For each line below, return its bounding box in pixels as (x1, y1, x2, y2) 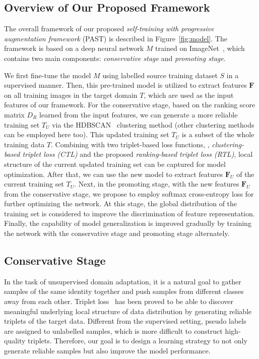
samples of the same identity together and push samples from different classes (4, 286, 244, 296)
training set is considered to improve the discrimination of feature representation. (4, 208, 255, 218)
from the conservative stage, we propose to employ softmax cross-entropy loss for (4, 188, 254, 199)
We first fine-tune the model (4, 70, 91, 80)
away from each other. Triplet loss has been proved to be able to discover (4, 296, 234, 307)
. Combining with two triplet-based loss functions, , (51, 139, 210, 149)
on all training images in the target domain (4, 89, 138, 100)
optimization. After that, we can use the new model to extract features (4, 168, 223, 179)
